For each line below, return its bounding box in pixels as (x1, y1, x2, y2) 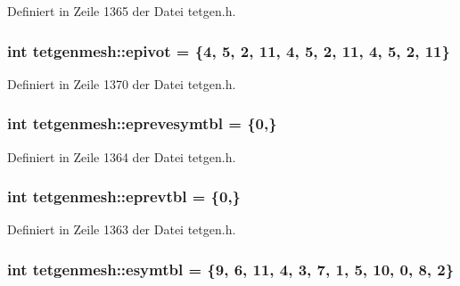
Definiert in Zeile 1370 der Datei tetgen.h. (7, 74, 236, 93)
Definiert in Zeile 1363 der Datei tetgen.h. (7, 220, 236, 239)
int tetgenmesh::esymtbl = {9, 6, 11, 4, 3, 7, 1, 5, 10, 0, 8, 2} (7, 257, 455, 280)
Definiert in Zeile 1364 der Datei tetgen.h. (7, 147, 236, 166)
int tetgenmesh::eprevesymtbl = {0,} (7, 112, 277, 135)
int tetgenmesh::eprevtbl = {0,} (7, 185, 242, 208)
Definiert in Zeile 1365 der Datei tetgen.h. (7, 2, 236, 20)
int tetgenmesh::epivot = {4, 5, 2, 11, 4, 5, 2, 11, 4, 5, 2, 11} (7, 39, 450, 61)
